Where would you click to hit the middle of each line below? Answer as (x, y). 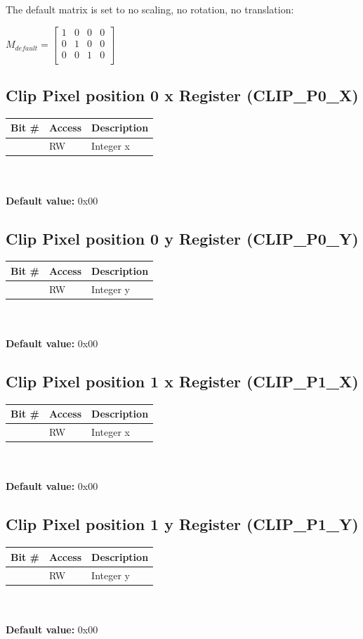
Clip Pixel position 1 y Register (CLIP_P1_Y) (182, 524)
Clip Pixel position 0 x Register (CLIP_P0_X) (182, 95)
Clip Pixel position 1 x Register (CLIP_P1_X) (182, 381)
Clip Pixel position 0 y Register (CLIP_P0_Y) (182, 238)
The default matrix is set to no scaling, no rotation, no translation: (150, 9)
